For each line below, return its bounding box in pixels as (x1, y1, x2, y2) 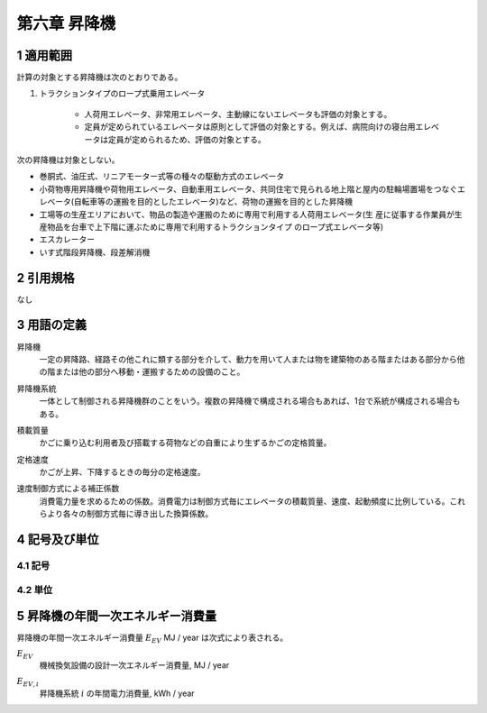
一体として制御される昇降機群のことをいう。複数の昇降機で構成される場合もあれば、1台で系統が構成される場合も (39, 396, 461, 407)
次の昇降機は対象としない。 (16, 154, 120, 166)
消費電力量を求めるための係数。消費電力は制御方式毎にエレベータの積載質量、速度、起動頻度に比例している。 (39, 496, 450, 507)
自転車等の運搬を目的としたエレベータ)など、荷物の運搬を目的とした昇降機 (73, 197, 354, 207)
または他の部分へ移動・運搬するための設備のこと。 (54, 366, 245, 378)
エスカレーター (39, 234, 95, 245)
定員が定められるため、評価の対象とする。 (107, 133, 266, 144)
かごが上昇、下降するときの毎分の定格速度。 (39, 467, 206, 478)
